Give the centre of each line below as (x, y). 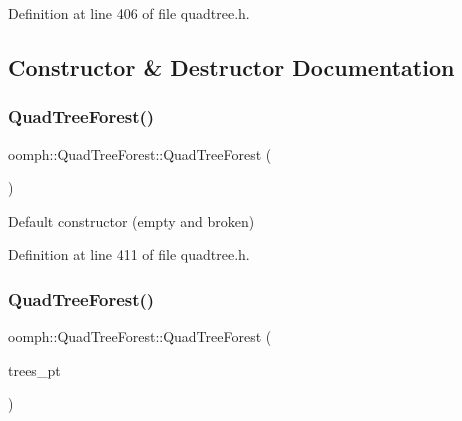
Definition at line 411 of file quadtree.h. (129, 254)
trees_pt (34, 369)
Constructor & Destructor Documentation (231, 66)
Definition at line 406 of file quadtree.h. (129, 13)
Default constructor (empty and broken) (131, 220)
